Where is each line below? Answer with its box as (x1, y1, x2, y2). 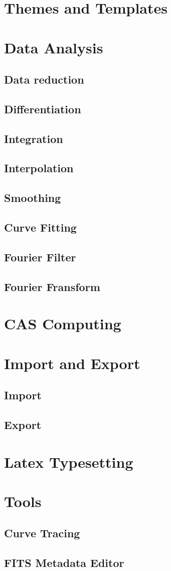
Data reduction (4, 72, 84, 87)
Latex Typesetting (4, 451, 133, 472)
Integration (4, 130, 63, 146)
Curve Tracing (4, 525, 80, 541)
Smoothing (4, 190, 61, 205)
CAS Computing (4, 313, 121, 334)
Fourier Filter (4, 249, 76, 264)
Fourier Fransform (4, 278, 100, 294)
